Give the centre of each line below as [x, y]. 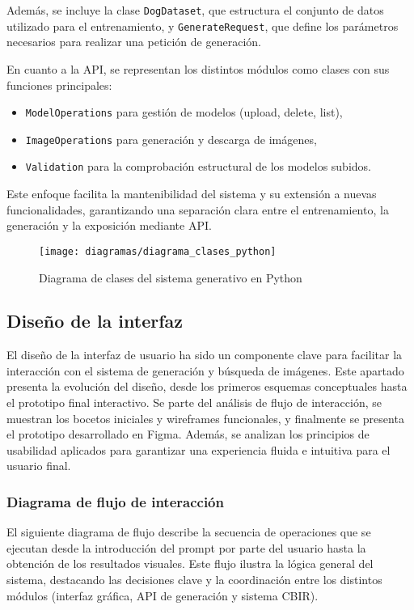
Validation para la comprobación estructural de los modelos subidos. [198, 166]
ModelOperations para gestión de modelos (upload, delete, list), [184, 112]
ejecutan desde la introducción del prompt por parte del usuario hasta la [186, 547]
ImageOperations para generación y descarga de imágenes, [171, 139]
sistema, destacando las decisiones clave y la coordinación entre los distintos [194, 580]
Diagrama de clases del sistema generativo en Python [171, 277]
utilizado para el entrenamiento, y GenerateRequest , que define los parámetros [203, 25]
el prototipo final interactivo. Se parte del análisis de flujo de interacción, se [194, 402]
